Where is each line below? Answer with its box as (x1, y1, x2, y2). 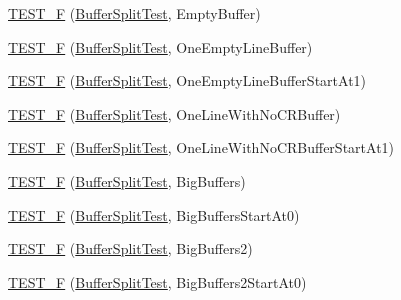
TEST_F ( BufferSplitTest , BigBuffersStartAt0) (8, 204, 300, 225)
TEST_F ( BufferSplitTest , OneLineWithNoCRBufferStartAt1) (8, 137, 395, 158)
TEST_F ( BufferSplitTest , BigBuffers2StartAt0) (8, 271, 307, 292)
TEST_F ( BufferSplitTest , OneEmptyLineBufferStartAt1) (8, 70, 367, 91)
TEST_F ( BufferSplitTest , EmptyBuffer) (8, 3, 261, 23)
